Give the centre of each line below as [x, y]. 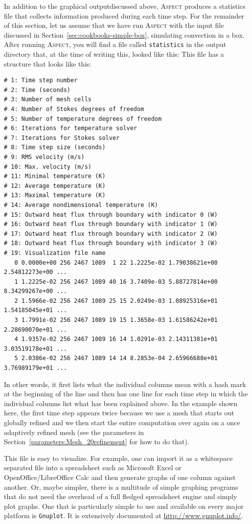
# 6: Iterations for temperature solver [71, 128]
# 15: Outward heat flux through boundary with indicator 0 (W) [111, 215]
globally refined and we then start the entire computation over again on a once [122, 422]
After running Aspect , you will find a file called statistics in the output [115, 44]
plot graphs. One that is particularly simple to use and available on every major [124, 506]
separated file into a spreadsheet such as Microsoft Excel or [93, 467]
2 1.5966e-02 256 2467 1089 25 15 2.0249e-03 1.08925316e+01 [116, 301]
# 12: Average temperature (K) [55, 186]
